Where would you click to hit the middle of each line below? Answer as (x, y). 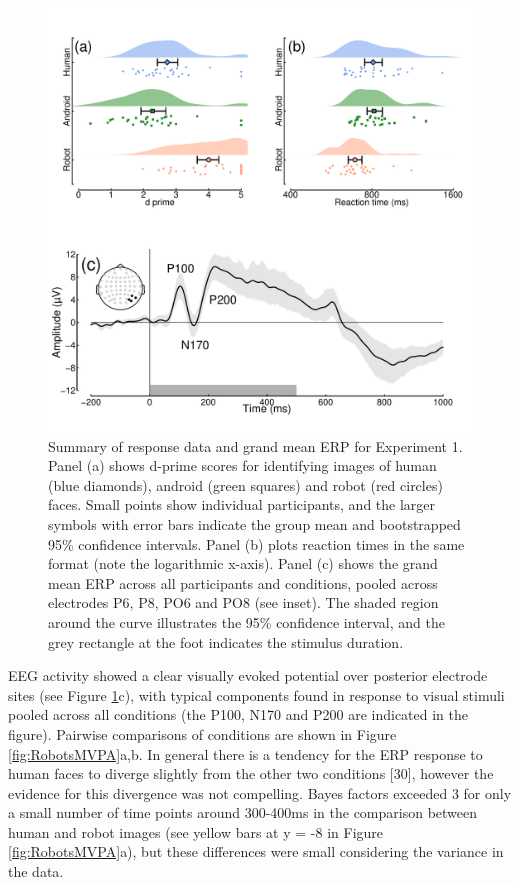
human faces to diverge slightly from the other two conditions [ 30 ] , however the (251, 773)
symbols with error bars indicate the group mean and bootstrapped (254, 523)
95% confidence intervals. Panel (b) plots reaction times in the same (256, 543)
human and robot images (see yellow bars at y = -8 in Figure (196, 831)
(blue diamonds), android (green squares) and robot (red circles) (245, 484)
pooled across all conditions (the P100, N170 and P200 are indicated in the (238, 714)
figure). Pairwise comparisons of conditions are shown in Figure (202, 733)
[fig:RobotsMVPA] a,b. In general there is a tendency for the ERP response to (245, 753)
